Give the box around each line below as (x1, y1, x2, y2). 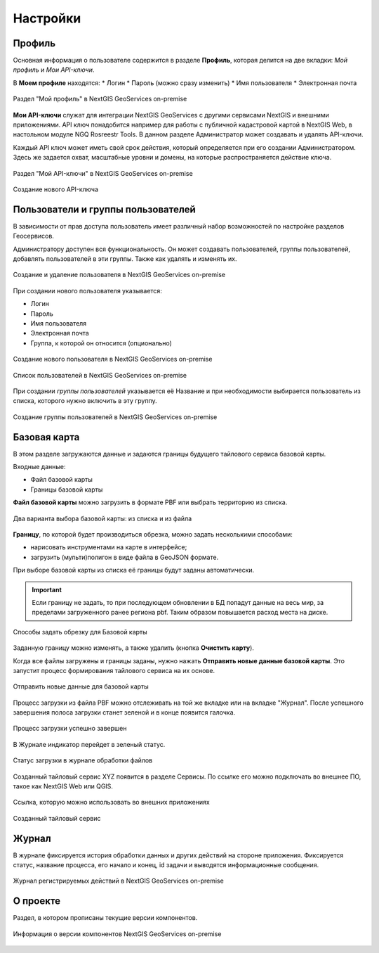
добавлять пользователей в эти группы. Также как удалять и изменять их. (13, 255, 238, 263)
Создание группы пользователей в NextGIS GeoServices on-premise (13, 412, 218, 421)
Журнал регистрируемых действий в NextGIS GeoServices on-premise (13, 876, 224, 885)
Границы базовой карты (30, 485, 103, 494)
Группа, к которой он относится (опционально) (30, 338, 172, 347)
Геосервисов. (13, 232, 54, 241)
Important (32, 585, 62, 594)
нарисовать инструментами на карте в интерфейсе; (30, 543, 187, 551)
